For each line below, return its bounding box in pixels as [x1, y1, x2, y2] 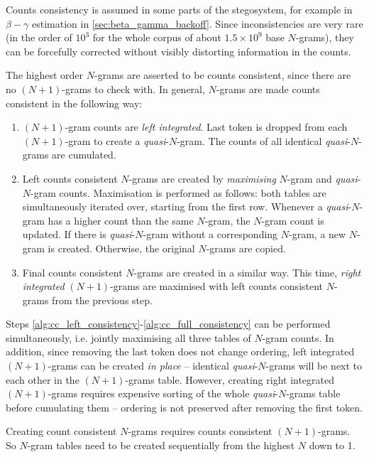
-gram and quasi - [287, 171, 361, 186]
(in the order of [6, 30, 72, 45]
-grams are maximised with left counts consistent [110, 279, 324, 294]
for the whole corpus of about [92, 30, 221, 45]
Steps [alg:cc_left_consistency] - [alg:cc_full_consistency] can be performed [6, 316, 331, 331]
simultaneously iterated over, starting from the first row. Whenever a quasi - [22, 199, 352, 214]
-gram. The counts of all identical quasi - [177, 133, 351, 148]
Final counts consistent [22, 264, 123, 279]
